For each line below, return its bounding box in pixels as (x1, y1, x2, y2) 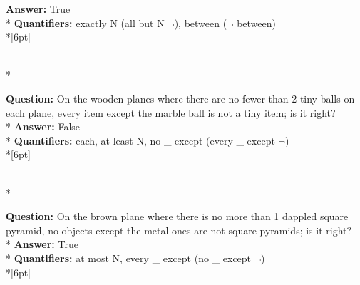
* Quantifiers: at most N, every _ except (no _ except (6, 250, 252, 265)
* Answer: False (6, 119, 81, 134)
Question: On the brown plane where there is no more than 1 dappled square (6, 209, 349, 224)
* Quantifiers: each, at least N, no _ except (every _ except (6, 133, 275, 147)
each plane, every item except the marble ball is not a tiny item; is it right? (6, 105, 336, 120)
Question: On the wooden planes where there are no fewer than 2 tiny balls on (6, 90, 355, 105)
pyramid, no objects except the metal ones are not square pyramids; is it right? (6, 222, 352, 237)
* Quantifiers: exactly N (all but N (6, 15, 165, 30)
